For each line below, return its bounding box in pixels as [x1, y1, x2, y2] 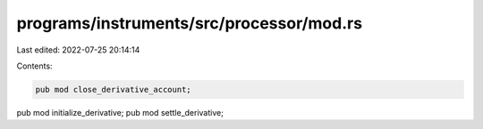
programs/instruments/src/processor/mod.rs [16, 13, 362, 33]
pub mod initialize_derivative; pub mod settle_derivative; [16, 107, 224, 117]
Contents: [16, 60, 53, 71]
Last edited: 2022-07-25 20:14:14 [16, 44, 140, 55]
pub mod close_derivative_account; [35, 85, 191, 94]
